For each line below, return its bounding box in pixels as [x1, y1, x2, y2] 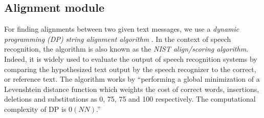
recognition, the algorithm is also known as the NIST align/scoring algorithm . [4, 43, 249, 54]
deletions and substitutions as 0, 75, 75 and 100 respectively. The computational [4, 93, 256, 104]
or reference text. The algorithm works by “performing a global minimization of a [4, 74, 260, 84]
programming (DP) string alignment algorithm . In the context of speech [4, 33, 231, 44]
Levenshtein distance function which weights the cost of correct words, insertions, [4, 83, 259, 94]
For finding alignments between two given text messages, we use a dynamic [4, 23, 239, 34]
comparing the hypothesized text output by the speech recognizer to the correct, [4, 63, 256, 74]
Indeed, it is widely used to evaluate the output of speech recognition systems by [4, 53, 257, 64]
